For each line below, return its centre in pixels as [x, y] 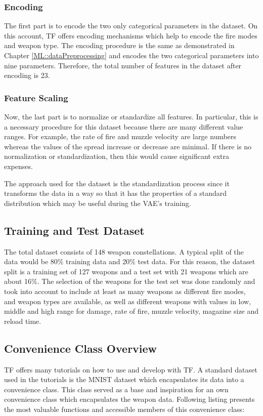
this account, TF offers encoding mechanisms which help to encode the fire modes [131, 35]
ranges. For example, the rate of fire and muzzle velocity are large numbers [120, 136]
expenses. [18, 166]
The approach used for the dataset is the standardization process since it [117, 183]
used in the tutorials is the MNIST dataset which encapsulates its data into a [124, 379]
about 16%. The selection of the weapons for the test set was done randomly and [130, 281]
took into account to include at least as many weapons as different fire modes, [125, 291]
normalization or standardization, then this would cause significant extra [117, 156]
